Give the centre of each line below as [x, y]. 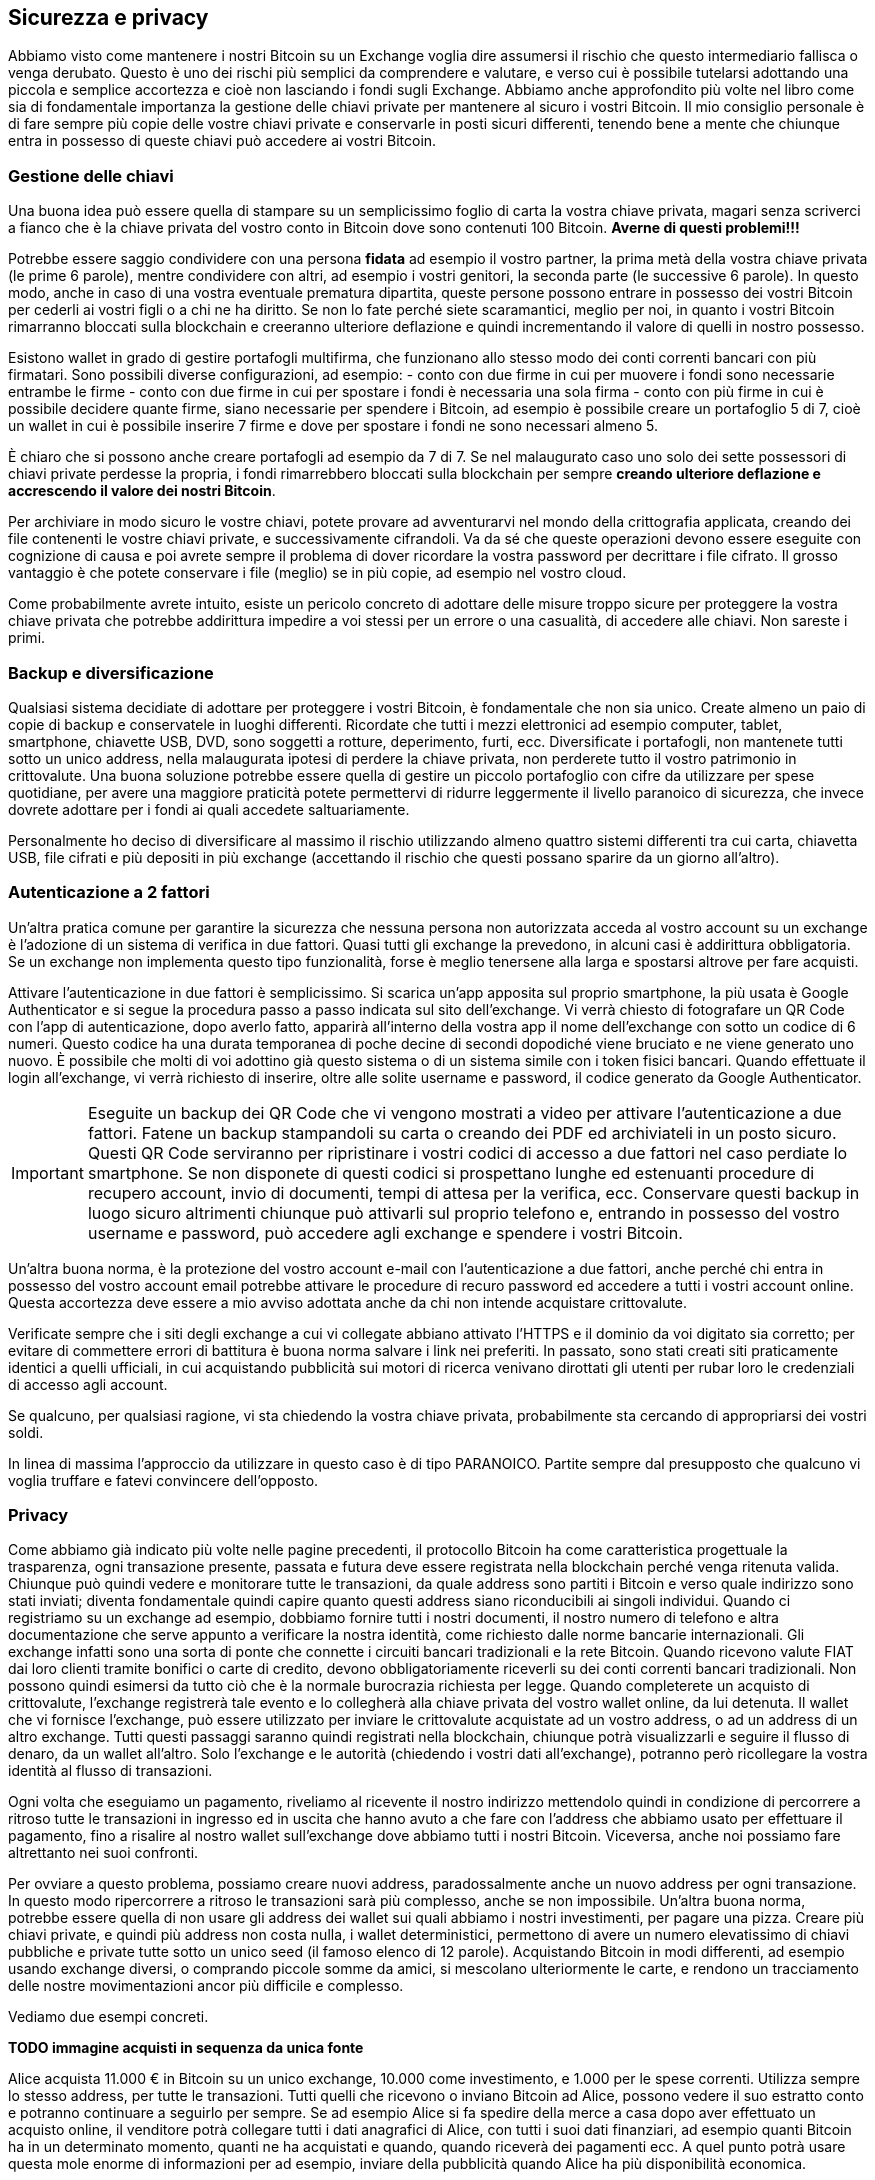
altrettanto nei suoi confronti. [103, 1853]
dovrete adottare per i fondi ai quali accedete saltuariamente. [209, 809]
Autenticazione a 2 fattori [109, 892]
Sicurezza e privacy [108, 17]
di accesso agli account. [88, 1384]
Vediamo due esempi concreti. [108, 2017]
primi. [27, 638]
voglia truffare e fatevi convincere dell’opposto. [163, 1480]
